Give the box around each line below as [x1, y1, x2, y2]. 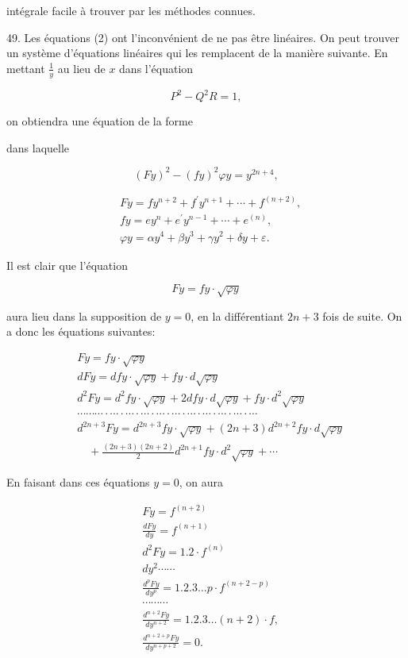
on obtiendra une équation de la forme [6, 113, 193, 129]
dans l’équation [119, 60, 194, 76]
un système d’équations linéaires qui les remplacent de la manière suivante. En [6, 44, 388, 61]
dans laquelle [6, 139, 70, 156]
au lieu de [57, 60, 106, 76]
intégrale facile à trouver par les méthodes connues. [6, 2, 256, 18]
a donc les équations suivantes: [6, 323, 156, 340]
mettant [6, 60, 45, 76]
